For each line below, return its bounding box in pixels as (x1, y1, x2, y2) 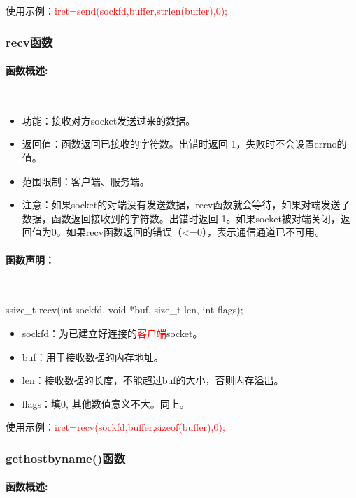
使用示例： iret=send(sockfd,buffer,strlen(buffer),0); (6, 3, 227, 17)
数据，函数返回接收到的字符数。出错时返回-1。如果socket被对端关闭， (22, 211, 341, 225)
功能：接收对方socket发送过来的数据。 (22, 113, 196, 127)
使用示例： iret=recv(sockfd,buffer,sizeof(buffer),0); (6, 420, 225, 434)
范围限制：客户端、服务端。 (22, 173, 150, 188)
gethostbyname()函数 (6, 449, 126, 467)
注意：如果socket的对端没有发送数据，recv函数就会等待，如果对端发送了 (22, 197, 350, 212)
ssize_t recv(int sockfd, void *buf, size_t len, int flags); (6, 302, 243, 317)
